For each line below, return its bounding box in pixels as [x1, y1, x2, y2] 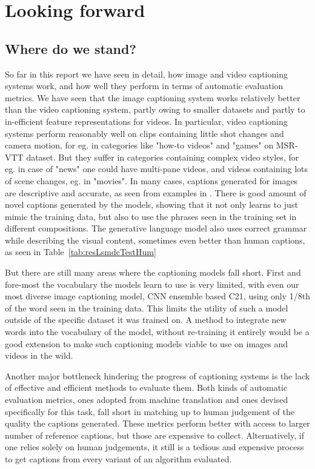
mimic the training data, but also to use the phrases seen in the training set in [5, 210, 297, 222]
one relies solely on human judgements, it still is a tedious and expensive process [5, 441, 304, 453]
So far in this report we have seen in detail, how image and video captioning [5, 67, 288, 80]
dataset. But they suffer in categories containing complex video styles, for [26, 150, 299, 163]
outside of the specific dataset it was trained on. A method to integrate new [5, 313, 287, 326]
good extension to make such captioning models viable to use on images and [5, 337, 288, 350]
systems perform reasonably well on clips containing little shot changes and [5, 127, 284, 139]
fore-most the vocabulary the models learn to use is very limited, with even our [5, 278, 299, 290]
